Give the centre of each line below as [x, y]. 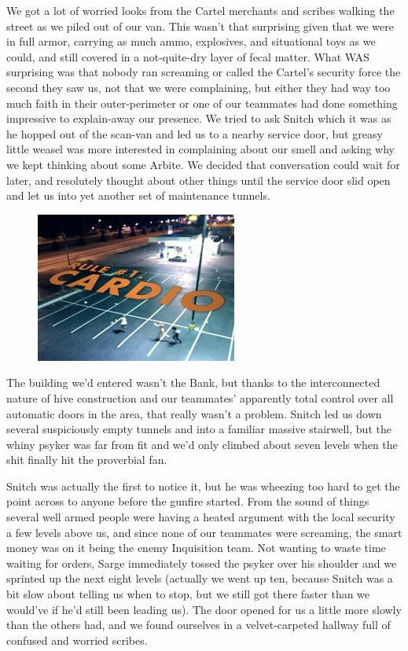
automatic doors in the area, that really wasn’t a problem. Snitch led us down [194, 413]
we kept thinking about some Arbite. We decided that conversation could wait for [203, 164]
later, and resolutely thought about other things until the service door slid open [198, 180]
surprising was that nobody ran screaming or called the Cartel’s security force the [204, 72]
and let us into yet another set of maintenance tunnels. [138, 195]
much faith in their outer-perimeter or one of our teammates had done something [202, 103]
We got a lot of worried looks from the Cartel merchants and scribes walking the [200, 10]
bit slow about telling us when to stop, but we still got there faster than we [188, 594]
